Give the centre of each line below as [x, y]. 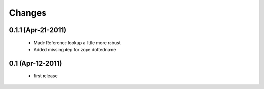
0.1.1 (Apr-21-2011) [37, 30]
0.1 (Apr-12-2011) [35, 63]
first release [46, 76]
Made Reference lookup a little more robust [77, 43]
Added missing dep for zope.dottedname [75, 49]
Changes [28, 13]
